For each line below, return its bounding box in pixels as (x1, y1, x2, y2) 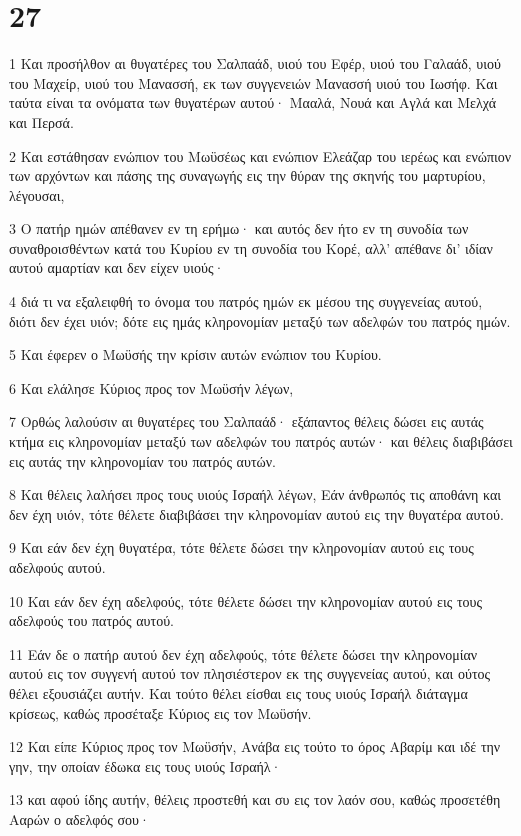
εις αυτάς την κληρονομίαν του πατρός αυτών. (9, 450, 276, 471)
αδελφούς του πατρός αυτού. (9, 610, 174, 631)
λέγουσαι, (9, 184, 65, 205)
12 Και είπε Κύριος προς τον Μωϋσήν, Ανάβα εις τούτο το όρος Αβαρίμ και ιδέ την (9, 736, 501, 757)
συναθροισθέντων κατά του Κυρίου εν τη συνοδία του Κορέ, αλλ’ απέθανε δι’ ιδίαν (9, 237, 493, 258)
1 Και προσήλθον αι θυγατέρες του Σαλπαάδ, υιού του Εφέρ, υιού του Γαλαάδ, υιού (9, 53, 501, 74)
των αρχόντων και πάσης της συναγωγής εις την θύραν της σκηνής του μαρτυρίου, (9, 165, 486, 186)
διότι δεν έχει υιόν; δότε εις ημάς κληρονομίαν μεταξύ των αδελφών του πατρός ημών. (9, 310, 511, 331)
